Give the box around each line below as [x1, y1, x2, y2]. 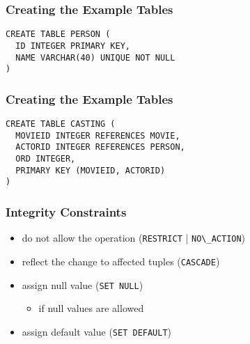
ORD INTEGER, [15, 154, 76, 164]
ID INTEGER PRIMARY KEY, [15, 40, 130, 51]
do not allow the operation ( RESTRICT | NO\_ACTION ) [22, 230, 246, 245]
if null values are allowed [38, 301, 144, 315]
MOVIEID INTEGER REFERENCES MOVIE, [15, 130, 180, 141]
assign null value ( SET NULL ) [22, 277, 143, 292]
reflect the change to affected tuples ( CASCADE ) [22, 253, 220, 268]
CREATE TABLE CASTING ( [6, 119, 116, 130]
